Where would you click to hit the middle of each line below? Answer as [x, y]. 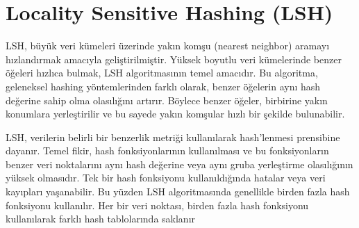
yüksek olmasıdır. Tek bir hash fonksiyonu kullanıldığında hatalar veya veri [166, 178]
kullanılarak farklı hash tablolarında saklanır [101, 219]
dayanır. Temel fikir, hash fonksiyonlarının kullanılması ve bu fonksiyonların [167, 150]
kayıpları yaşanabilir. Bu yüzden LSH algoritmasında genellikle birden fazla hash [178, 192]
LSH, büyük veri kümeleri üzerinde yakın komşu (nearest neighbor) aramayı [168, 46]
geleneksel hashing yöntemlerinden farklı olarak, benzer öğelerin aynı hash [163, 86]
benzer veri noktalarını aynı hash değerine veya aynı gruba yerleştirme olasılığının [179, 164]
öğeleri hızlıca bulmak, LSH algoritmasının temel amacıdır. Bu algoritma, [162, 73]
